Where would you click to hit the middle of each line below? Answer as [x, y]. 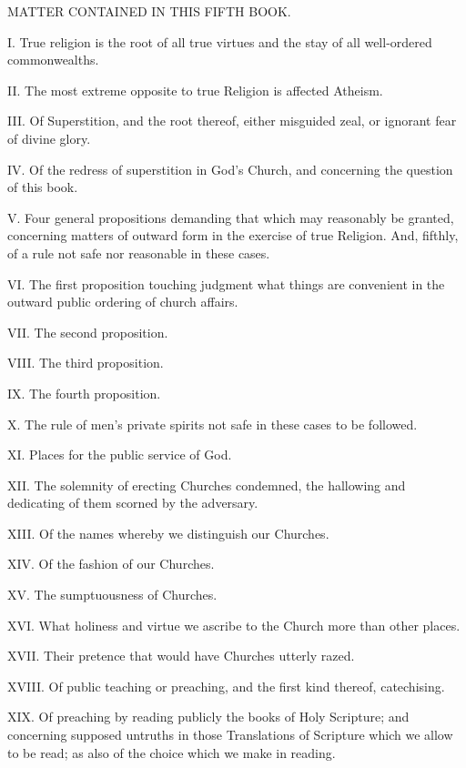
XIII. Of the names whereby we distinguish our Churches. [168, 533]
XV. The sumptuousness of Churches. [112, 595]
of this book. [43, 187]
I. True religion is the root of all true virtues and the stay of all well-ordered [220, 41]
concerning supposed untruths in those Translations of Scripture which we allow [230, 735]
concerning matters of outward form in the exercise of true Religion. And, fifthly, [233, 235]
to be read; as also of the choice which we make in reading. [172, 752]
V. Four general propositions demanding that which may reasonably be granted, [231, 217]
